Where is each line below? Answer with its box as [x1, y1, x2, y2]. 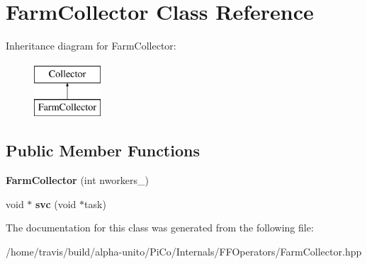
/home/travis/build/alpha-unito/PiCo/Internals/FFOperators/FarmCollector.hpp [6, 243, 362, 258]
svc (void [35, 196, 77, 211]
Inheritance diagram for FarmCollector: [6, 38, 176, 53]
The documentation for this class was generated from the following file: [6, 220, 314, 235]
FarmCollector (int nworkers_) [6, 173, 149, 188]
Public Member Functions [6, 139, 200, 161]
